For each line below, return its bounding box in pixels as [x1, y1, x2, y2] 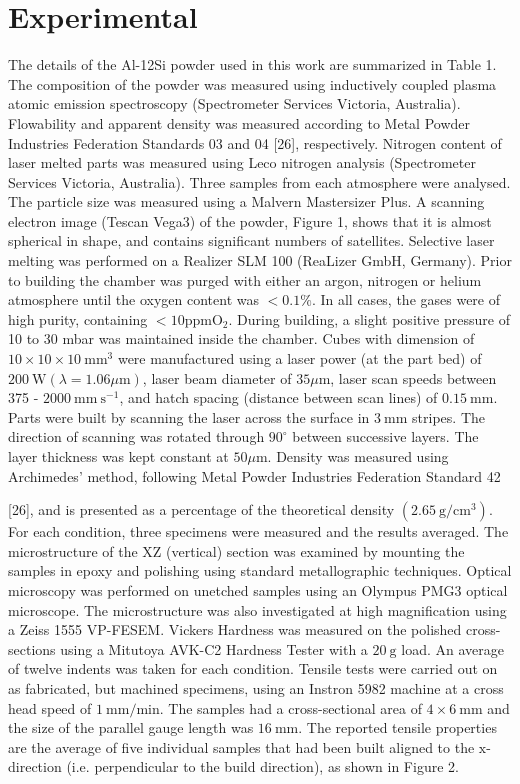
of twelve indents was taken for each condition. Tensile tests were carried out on [8, 658, 498, 679]
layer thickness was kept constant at [8, 446, 229, 466]
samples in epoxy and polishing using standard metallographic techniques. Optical [8, 560, 512, 581]
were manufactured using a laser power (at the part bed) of [117, 348, 482, 369]
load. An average [401, 638, 504, 659]
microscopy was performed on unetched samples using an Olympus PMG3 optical [8, 579, 508, 600]
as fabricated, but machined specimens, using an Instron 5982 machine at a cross [8, 677, 504, 698]
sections [8, 638, 56, 659]
